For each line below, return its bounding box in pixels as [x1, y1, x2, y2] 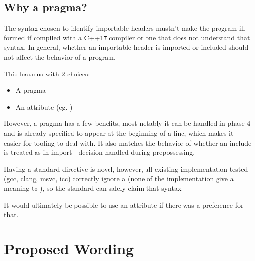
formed [4, 32, 25, 42]
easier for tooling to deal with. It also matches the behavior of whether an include [4, 137, 252, 148]
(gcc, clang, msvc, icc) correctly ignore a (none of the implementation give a [4, 173, 234, 184]
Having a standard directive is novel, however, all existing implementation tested [4, 163, 248, 174]
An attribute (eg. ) [15, 101, 73, 112]
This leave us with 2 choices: [4, 68, 90, 78]
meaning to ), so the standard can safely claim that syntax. [4, 183, 183, 193]
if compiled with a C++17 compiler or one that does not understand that [27, 32, 250, 42]
